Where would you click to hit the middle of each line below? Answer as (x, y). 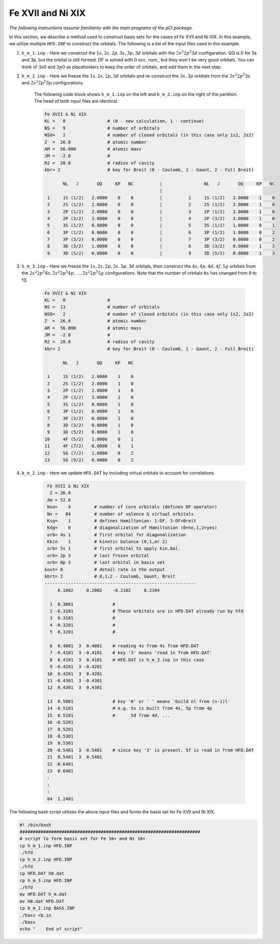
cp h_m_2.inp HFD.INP (46, 860)
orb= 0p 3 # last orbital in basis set (106, 563)
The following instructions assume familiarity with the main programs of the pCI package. (101, 28)
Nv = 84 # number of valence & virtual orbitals (121, 514)
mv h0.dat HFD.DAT (42, 901)
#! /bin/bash (35, 825)
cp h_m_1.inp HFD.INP (46, 846)
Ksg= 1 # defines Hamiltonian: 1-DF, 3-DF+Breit (122, 521)
